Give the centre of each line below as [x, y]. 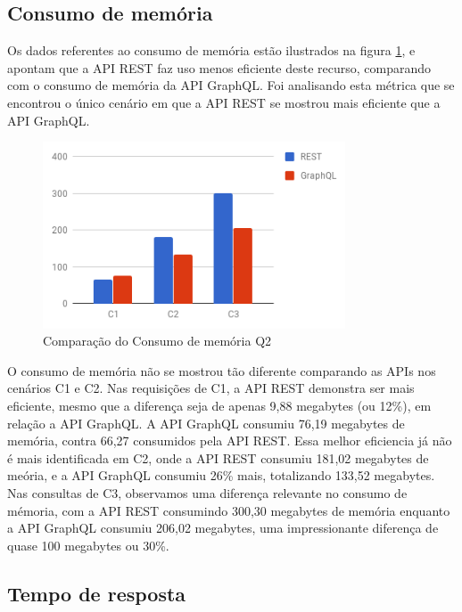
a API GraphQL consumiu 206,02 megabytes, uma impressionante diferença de [223, 528]
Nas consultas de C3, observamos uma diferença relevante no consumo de [207, 492]
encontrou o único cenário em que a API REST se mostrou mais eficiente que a [224, 102]
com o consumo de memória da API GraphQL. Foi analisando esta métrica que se [231, 85]
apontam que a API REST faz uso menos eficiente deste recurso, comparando [219, 67]
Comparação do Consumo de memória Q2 [157, 341]
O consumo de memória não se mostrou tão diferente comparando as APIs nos [222, 370]
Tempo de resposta [97, 593]
